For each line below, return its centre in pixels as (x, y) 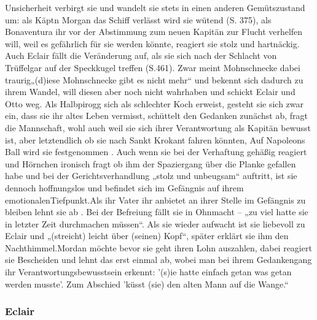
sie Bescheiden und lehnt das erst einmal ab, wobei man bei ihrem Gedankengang (158, 260)
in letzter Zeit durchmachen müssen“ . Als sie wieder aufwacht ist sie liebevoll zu (155, 223)
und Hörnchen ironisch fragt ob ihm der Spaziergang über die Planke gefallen (151, 163)
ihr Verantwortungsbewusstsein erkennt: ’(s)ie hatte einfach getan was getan (148, 272)
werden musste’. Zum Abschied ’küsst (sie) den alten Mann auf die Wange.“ (147, 284)
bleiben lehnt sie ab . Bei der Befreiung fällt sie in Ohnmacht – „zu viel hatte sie (157, 212)
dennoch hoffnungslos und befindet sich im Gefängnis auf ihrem (124, 187)
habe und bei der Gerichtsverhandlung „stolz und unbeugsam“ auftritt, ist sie (151, 176)
